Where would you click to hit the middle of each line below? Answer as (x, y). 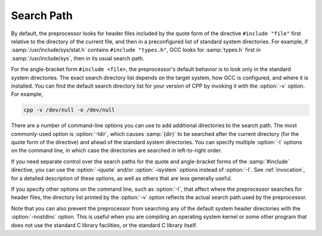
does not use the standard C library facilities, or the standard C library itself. (104, 225)
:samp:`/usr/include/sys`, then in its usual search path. (78, 58)
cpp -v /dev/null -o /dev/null (69, 110)
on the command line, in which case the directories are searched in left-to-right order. (117, 150)
